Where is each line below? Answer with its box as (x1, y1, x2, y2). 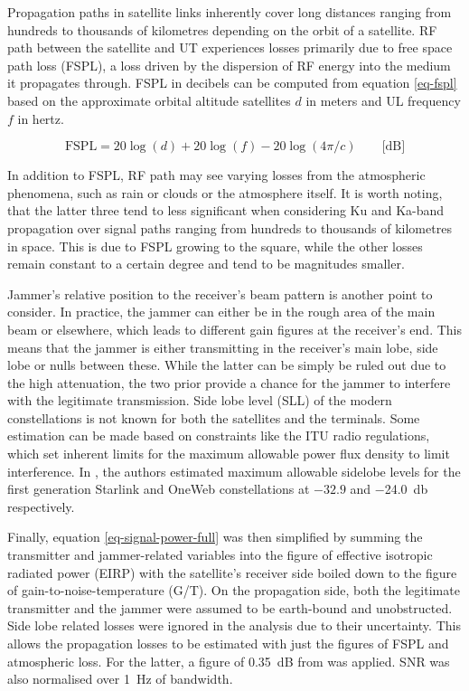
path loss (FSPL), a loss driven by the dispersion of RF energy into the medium (7, 55, 451, 74)
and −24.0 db (350, 479, 428, 498)
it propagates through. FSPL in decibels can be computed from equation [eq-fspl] (7, 73, 457, 92)
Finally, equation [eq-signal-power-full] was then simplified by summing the (7, 527, 423, 546)
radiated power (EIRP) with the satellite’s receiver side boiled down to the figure (7, 563, 457, 582)
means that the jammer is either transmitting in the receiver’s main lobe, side (7, 337, 438, 356)
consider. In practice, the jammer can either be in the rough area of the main (7, 302, 436, 321)
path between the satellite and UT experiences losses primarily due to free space (7, 38, 453, 57)
